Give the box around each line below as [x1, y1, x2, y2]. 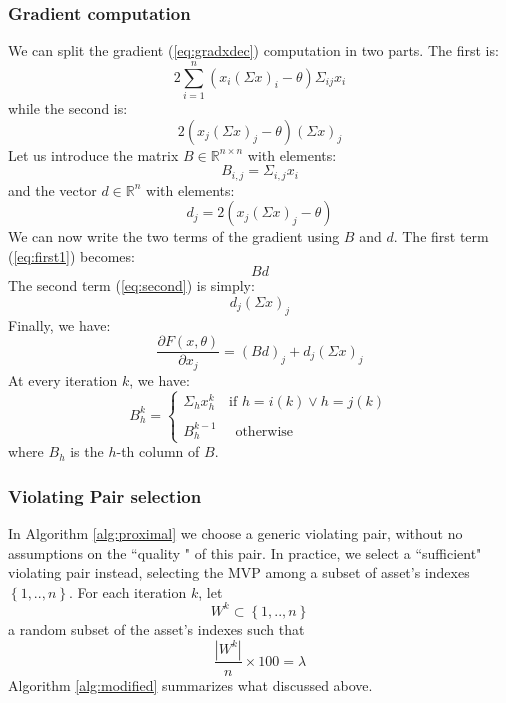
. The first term [393, 226, 489, 247]
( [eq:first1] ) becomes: [8, 245, 135, 266]
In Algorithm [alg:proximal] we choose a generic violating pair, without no [8, 523, 463, 544]
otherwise [235, 424, 294, 439]
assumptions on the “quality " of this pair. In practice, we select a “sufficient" [8, 542, 482, 563]
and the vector [8, 179, 97, 200]
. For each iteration [68, 581, 187, 602]
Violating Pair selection [8, 483, 202, 508]
